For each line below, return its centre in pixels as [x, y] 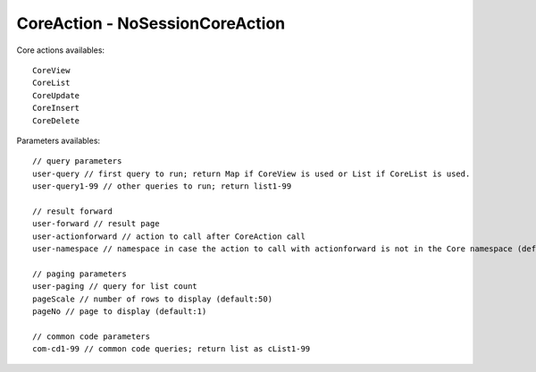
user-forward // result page [96, 224]
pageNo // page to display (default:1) [120, 311]
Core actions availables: [61, 50]
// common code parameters [92, 336]
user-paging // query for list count [115, 287]
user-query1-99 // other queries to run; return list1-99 [162, 186]
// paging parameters [80, 274]
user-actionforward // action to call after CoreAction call [169, 236]
